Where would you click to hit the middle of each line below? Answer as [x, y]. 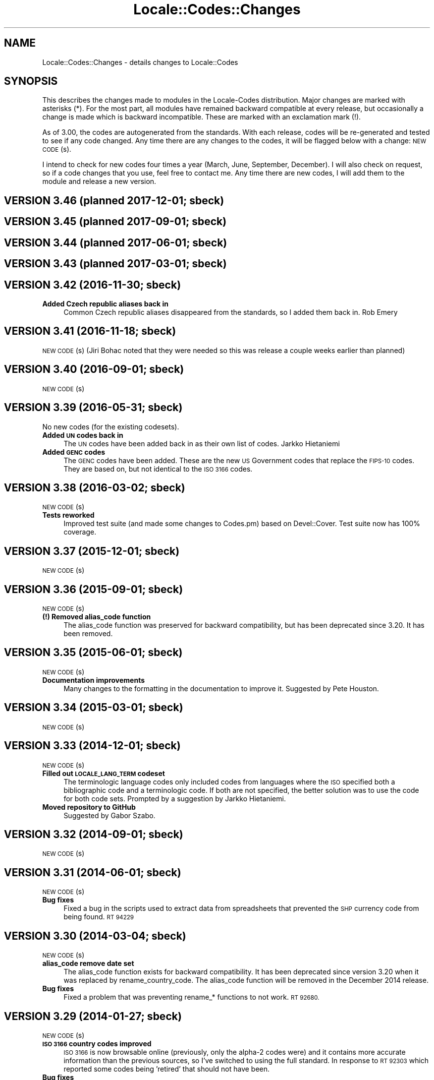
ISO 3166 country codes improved [97, 1043]
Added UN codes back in [83, 435]
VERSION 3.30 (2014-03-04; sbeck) [95, 936]
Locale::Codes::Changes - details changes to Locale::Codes [140, 62]
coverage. [80, 532]
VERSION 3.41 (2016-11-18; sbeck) [90, 331]
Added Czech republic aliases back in [106, 303]
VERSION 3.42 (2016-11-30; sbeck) [93, 285]
